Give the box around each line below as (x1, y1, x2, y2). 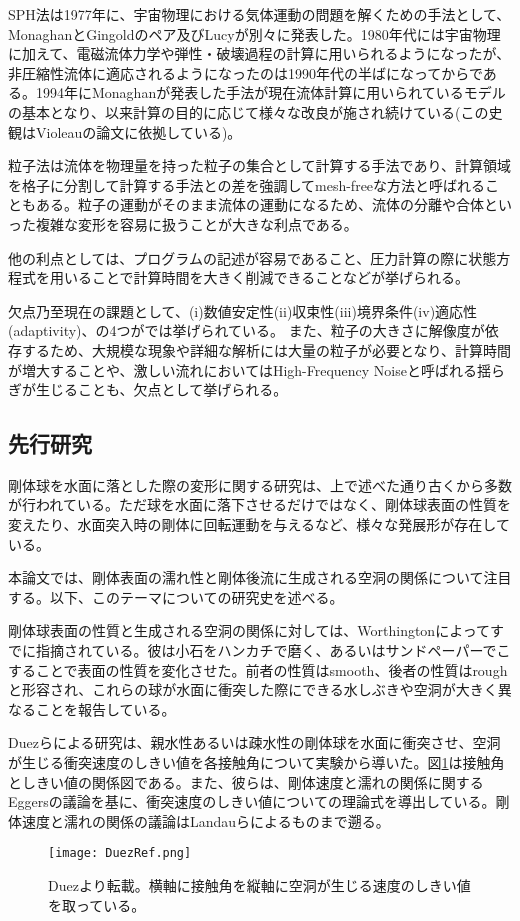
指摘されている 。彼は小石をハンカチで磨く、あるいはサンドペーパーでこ (35, 640, 511, 661)
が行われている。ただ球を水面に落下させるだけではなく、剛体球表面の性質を (8, 494, 511, 515)
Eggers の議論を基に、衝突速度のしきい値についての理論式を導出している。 (8, 791, 496, 812)
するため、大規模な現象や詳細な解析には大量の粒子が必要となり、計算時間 (21, 339, 512, 360)
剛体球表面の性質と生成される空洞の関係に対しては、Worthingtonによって (8, 620, 491, 641)
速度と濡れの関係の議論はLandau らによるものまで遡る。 (21, 810, 390, 831)
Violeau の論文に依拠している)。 (35, 121, 242, 142)
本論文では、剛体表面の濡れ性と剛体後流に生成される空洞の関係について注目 (8, 567, 512, 588)
